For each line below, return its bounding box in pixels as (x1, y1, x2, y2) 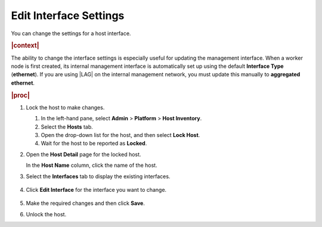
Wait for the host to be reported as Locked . (41, 140, 147, 147)
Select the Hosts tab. (41, 123, 93, 130)
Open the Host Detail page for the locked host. (26, 151, 141, 158)
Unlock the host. (26, 210, 67, 217)
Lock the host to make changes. (26, 104, 105, 111)
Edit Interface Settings (11, 9, 125, 22)
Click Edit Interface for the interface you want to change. (26, 186, 167, 193)
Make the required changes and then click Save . (26, 200, 145, 207)
